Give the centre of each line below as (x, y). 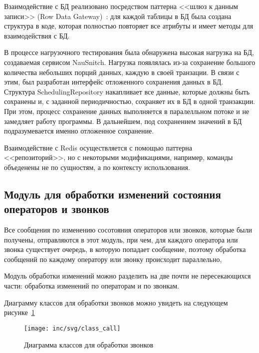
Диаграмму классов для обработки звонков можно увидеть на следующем (116, 302)
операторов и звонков (57, 209)
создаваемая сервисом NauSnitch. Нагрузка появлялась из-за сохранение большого (130, 62)
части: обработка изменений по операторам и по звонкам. (92, 286)
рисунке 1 (19, 312)
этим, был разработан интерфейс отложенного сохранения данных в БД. (114, 82)
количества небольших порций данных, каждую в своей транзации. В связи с (122, 72)
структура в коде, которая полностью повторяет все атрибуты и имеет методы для (129, 26)
